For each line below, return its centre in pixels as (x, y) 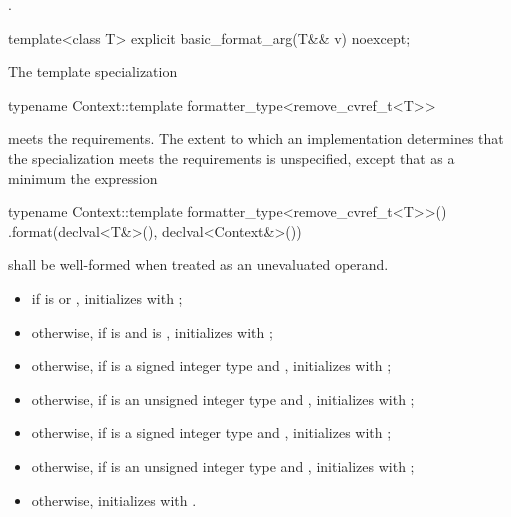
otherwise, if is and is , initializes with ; (152, 331)
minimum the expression (83, 177)
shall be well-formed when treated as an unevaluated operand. (198, 264)
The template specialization (93, 71)
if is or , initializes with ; (107, 297)
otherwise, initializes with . (114, 499)
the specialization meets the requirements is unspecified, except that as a (231, 157)
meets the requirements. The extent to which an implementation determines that (256, 138)
